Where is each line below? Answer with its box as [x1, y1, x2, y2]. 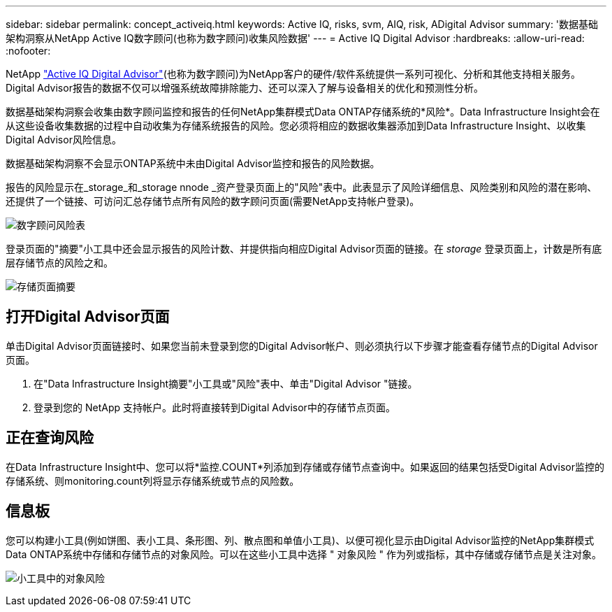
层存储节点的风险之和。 [6, 257, 113, 269]
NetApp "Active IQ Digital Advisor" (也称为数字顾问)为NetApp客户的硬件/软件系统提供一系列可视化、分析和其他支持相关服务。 [6, 68, 581, 80]
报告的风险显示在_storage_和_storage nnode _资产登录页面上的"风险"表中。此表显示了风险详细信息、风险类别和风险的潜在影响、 [6, 181, 597, 193]
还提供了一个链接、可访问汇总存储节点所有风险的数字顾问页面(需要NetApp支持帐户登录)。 [6, 195, 420, 207]
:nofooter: [6, 45, 51, 57]
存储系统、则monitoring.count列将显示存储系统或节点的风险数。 [6, 474, 300, 487]
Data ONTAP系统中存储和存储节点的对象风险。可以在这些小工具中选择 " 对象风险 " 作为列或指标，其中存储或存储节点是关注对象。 [6, 548, 602, 560]
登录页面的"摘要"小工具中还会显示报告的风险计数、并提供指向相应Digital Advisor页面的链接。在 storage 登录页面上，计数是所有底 [6, 243, 602, 255]
